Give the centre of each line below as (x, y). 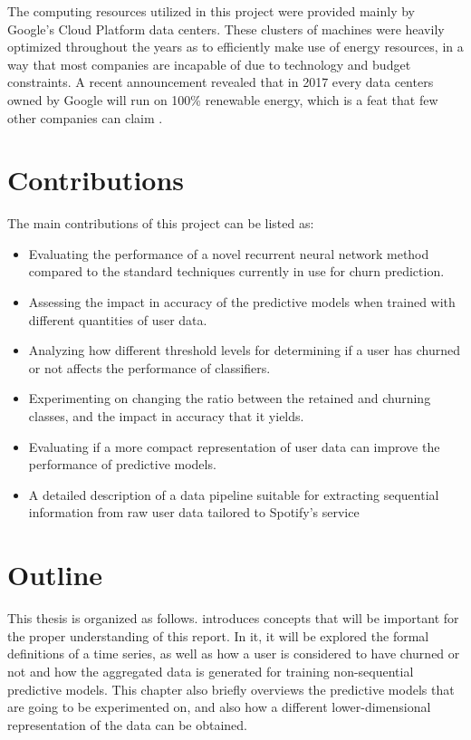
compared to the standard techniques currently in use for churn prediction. (236, 271)
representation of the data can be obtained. (128, 724)
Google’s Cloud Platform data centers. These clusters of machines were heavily (226, 29)
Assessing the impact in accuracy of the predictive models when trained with (242, 302)
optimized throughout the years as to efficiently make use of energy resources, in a (235, 47)
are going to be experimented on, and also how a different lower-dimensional (219, 707)
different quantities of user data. (118, 319)
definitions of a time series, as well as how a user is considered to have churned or (234, 654)
